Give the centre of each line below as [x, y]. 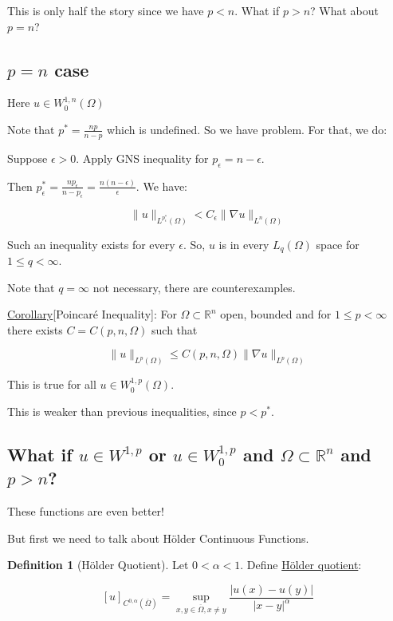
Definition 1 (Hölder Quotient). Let [98, 565]
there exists [35, 329]
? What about [345, 10]
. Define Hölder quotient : [301, 565]
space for [338, 244]
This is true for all [52, 384]
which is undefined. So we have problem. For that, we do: [247, 129]
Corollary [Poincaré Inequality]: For [92, 314]
